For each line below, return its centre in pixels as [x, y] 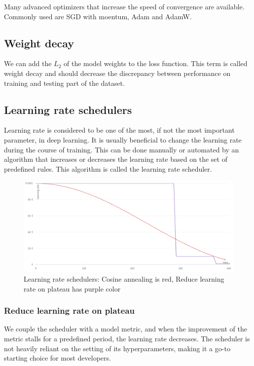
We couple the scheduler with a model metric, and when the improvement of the [126, 329]
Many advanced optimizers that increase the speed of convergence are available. [124, 6]
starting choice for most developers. [57, 358]
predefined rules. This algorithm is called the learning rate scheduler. [108, 168]
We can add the [28, 63]
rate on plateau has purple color [72, 288]
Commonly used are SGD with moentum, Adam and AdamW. [98, 16]
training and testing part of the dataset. [64, 83]
